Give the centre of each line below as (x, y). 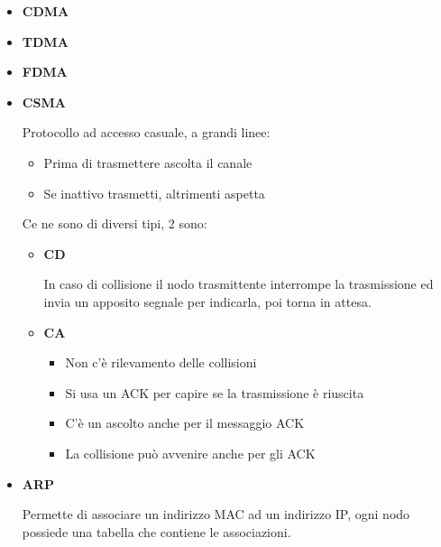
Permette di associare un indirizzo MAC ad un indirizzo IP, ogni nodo (216, 514)
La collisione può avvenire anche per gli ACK (190, 453)
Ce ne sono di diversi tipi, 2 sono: (115, 223)
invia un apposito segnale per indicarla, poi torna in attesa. (207, 301)
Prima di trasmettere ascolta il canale (148, 162)
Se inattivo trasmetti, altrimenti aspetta (154, 193)
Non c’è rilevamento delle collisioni (161, 362)
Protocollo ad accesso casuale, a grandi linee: (146, 132)
